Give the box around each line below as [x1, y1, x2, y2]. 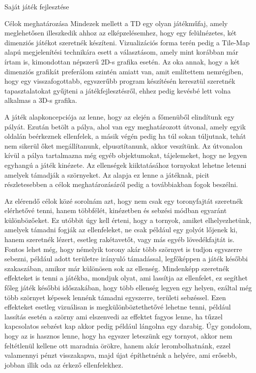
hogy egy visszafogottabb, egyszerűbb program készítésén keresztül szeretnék [4, 76, 235, 86]
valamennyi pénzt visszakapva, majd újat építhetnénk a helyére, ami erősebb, [4, 350, 237, 360]
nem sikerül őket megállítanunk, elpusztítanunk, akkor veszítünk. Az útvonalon [4, 140, 243, 151]
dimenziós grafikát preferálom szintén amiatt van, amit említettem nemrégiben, [4, 66, 244, 76]
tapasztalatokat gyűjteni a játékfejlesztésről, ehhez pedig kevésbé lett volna [4, 85, 231, 95]
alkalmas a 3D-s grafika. [4, 95, 77, 105]
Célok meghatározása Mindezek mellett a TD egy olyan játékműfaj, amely [4, 18, 228, 28]
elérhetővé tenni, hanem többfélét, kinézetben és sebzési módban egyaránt [4, 205, 227, 216]
